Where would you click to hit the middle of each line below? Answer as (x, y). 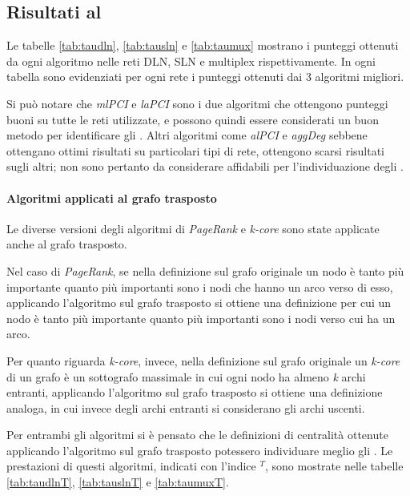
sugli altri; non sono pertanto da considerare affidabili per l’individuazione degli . (205, 166)
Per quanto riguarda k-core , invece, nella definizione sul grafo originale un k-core (203, 360)
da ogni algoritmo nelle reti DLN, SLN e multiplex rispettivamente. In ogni (191, 60)
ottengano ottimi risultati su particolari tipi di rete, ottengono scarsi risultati (195, 150)
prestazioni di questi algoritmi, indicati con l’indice (131, 466)
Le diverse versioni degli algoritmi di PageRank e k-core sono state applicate (193, 228)
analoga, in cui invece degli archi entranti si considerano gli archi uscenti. (186, 407)
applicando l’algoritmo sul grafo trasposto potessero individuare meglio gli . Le (200, 450)
